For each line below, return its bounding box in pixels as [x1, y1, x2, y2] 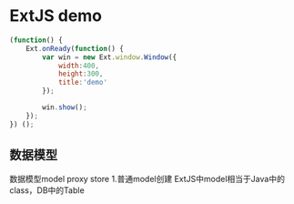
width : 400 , [57, 61, 100, 70]
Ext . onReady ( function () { [25, 44, 125, 53]
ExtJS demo [9, 5, 103, 26]
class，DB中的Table [9, 184, 85, 196]
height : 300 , [57, 69, 104, 78]
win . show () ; [42, 103, 88, 112]
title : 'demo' [57, 78, 107, 87]
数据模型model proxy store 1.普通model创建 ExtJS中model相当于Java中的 [9, 173, 285, 184]
